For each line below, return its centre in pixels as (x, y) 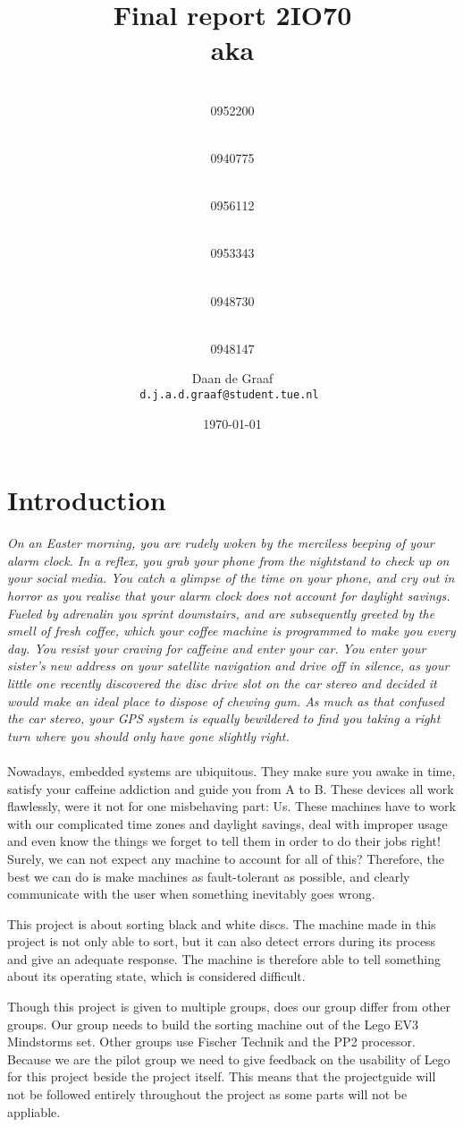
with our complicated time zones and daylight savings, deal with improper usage (227, 823)
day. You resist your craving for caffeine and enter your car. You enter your (217, 648)
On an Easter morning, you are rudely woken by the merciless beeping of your (221, 543)
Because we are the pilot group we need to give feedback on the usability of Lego (229, 1059)
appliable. (34, 1111)
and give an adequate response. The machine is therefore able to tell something (224, 958)
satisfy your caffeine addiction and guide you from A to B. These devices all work (231, 788)
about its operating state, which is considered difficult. (156, 976)
